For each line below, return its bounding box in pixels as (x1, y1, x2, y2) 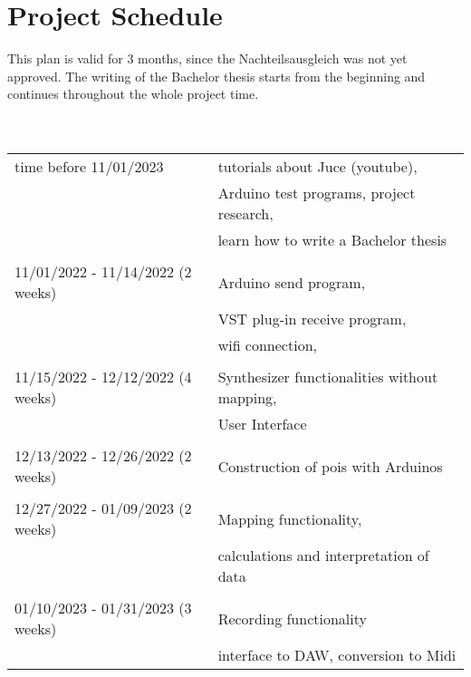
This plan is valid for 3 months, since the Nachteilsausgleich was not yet (7, 49, 408, 68)
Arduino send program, (217, 271, 366, 293)
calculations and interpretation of (217, 545, 429, 566)
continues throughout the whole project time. (7, 84, 259, 103)
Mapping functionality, (217, 508, 362, 529)
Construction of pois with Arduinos (217, 455, 443, 477)
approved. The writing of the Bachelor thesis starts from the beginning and (7, 66, 426, 85)
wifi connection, (217, 334, 317, 356)
